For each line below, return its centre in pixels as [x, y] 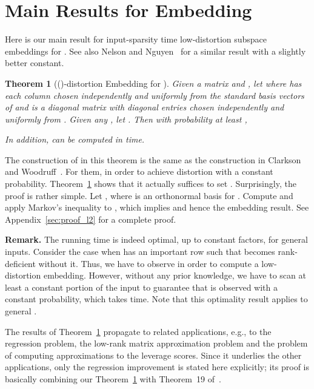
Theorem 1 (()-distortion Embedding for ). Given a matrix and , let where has [153, 83]
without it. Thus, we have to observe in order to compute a [149, 263]
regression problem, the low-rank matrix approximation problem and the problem [156, 343]
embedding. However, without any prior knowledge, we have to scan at [175, 275]
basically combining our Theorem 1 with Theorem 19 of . [113, 378]
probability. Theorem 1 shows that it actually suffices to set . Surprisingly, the [151, 184]
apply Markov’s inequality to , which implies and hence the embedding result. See [157, 207]
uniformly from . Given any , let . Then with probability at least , [126, 119]
